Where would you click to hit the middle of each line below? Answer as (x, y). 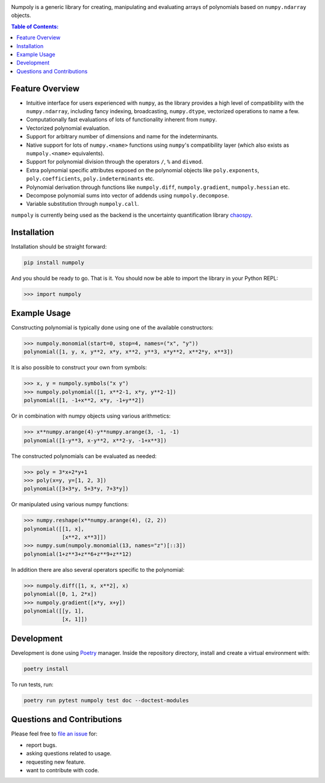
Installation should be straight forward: (59, 246)
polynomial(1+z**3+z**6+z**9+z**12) (78, 554)
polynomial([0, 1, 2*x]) (60, 594)
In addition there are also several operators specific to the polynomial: (98, 569)
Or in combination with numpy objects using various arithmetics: (91, 416)
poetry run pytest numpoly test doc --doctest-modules (106, 700)
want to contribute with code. (63, 770)
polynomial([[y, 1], (54, 611)
